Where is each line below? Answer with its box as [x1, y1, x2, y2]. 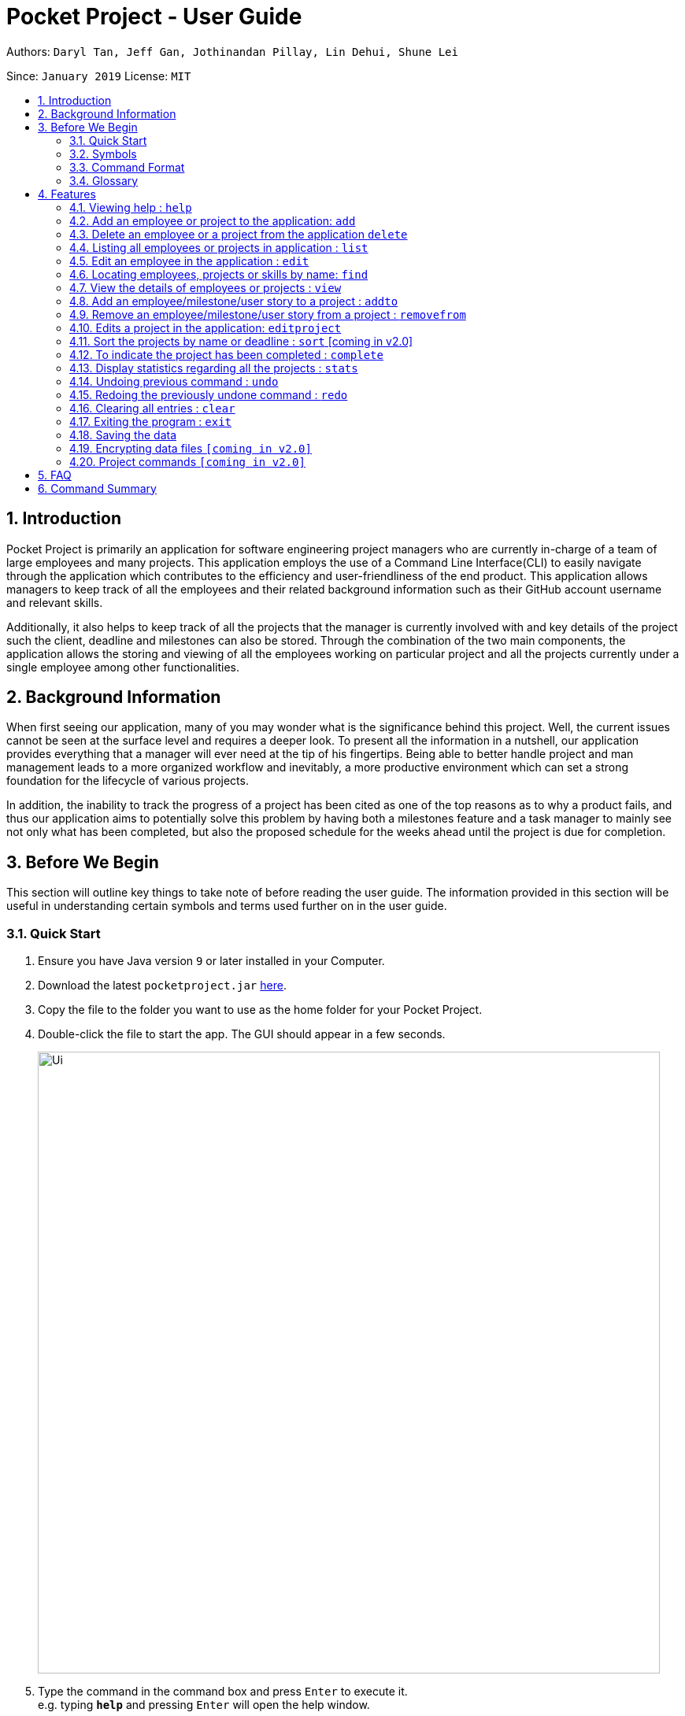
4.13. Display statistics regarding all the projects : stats [69, 361, 358, 375]
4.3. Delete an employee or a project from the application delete [69, 227, 408, 241]
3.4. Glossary [69, 173, 139, 187]
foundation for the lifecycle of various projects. [6, 774, 249, 788]
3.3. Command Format [69, 160, 185, 174]
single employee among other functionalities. [6, 660, 239, 674]
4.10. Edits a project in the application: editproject [69, 320, 342, 335]
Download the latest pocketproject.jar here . [38, 978, 287, 993]
